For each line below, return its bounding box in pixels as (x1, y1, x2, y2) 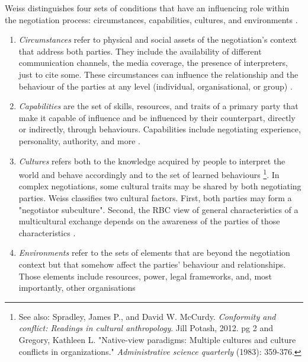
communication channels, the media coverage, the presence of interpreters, (18, 56, 288, 69)
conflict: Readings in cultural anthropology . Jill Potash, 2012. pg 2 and (18, 322, 273, 334)
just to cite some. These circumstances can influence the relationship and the (18, 68, 299, 80)
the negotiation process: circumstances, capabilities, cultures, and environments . (5, 13, 298, 26)
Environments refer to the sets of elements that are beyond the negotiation (18, 246, 290, 259)
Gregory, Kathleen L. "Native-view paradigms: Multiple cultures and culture (18, 333, 296, 345)
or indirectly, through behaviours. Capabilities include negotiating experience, (18, 123, 301, 135)
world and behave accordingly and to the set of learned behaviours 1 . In (18, 167, 280, 180)
